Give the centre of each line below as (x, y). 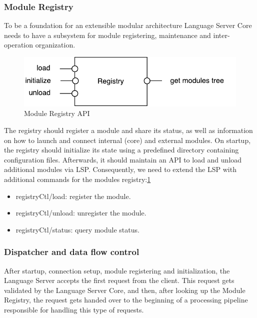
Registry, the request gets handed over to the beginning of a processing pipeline (126, 300)
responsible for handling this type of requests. (74, 309)
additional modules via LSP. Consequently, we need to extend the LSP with (120, 169)
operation (19, 45)
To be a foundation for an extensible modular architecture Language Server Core (128, 25)
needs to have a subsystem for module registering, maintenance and (107, 35)
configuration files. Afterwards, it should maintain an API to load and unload (123, 159)
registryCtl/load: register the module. (73, 196)
